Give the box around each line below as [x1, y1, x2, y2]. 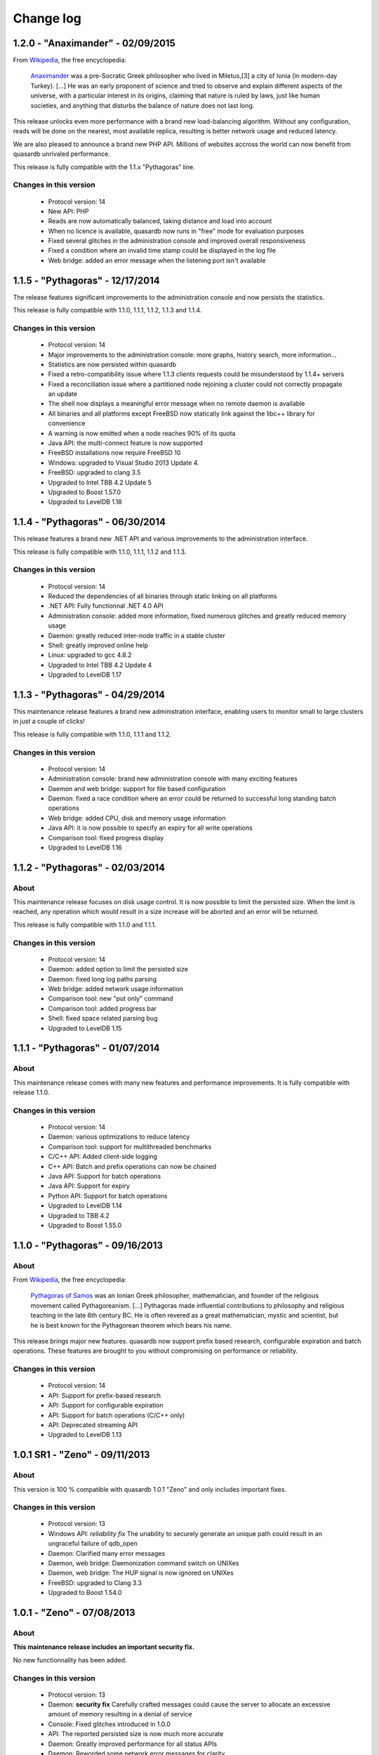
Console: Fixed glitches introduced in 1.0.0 [48, 1720, 171, 1728]
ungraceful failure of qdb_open [48, 1539, 138, 1548]
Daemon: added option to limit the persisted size [48, 965, 189, 974]
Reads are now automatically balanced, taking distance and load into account [48, 217, 272, 225]
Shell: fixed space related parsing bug [48, 1014, 158, 1023]
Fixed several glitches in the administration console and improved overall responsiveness [48, 237, 306, 245]
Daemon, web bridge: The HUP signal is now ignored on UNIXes [48, 1569, 234, 1577]
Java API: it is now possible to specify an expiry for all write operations [48, 823, 253, 832]
